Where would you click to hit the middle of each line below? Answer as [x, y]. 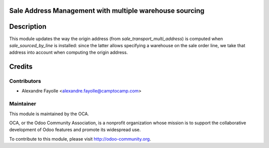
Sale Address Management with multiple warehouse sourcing [107, 11]
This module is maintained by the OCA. [49, 114]
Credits [21, 67]
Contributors [25, 81]
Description [28, 27]
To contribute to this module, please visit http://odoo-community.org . [80, 139]
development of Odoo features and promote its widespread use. [75, 130]
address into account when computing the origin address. [68, 53]
